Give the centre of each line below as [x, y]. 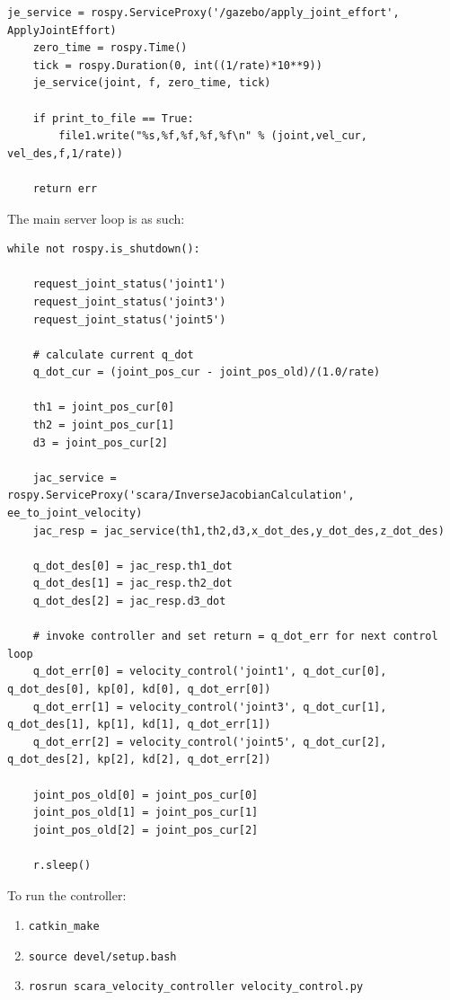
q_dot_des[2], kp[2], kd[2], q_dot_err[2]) [139, 760]
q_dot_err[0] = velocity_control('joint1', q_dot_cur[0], [210, 672]
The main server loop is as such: [96, 218]
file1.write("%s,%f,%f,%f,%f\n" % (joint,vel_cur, [213, 136]
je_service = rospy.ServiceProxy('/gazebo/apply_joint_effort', [203, 13]
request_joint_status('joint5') [129, 319]
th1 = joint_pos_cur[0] [104, 407]
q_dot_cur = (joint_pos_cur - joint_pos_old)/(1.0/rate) [207, 372]
